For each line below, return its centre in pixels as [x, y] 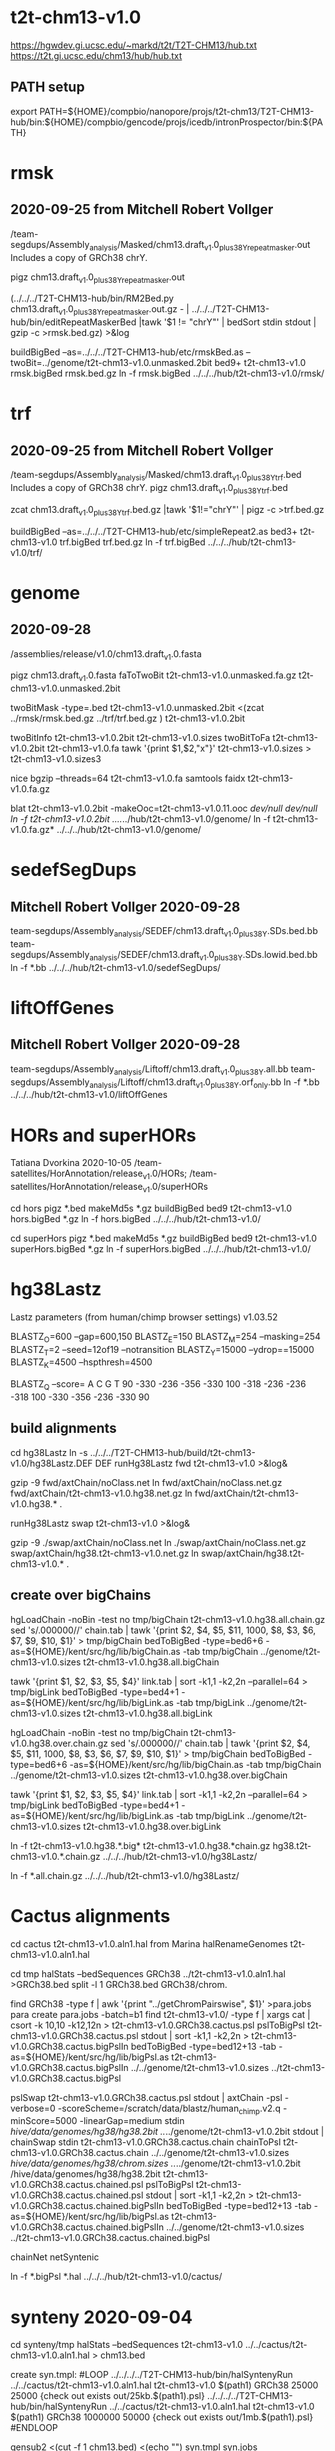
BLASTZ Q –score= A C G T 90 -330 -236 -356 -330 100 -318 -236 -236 [158, 1385]
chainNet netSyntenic [55, 2257]
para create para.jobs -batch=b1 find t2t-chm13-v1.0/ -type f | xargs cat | [160, 2014]
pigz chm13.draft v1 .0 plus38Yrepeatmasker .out [97, 278]
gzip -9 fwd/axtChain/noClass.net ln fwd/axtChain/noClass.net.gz [146, 1482]
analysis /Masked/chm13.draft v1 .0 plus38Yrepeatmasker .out [200, 245]
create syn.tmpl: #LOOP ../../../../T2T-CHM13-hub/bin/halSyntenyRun [151, 2375]
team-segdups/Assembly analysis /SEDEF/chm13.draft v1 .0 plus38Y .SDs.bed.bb [164, 932]
